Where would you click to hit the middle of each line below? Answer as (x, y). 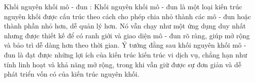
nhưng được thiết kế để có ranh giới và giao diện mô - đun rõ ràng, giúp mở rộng (127, 35)
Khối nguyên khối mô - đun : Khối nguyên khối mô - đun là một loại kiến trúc (123, 6)
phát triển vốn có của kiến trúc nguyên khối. (72, 74)
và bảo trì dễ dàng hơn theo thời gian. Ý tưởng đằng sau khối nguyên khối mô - (125, 45)
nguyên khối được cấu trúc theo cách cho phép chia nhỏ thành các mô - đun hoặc (127, 16)
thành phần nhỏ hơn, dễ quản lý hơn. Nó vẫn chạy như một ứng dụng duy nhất (125, 26)
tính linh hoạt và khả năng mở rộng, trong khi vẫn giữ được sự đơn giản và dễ (123, 64)
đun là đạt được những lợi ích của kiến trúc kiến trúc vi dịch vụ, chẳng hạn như (126, 54)
